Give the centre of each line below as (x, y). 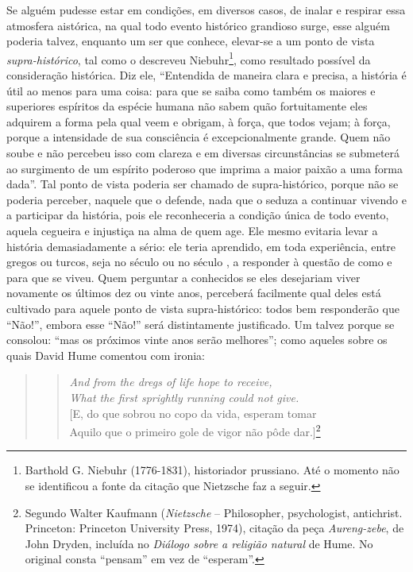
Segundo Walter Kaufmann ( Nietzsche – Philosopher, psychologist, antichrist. (214, 512)
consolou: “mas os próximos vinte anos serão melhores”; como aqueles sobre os (197, 340)
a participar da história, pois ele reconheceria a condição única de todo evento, (198, 215)
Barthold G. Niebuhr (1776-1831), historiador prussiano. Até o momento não (212, 470)
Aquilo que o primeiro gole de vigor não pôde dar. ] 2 (195, 430)
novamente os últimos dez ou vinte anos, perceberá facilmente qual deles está (194, 293)
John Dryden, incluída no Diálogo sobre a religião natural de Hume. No (199, 543)
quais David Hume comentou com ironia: (106, 355)
